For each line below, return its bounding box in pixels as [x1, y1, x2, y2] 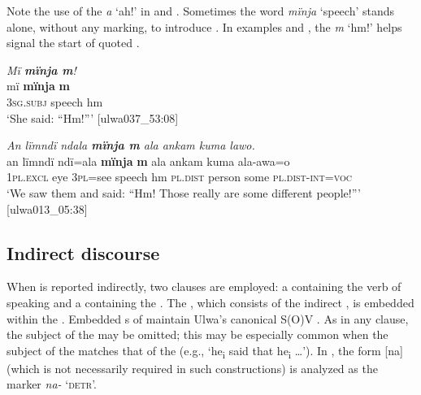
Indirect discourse [7, 240, 160, 265]
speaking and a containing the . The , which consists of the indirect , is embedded [7, 293, 414, 310]
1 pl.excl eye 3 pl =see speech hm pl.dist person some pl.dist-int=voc [7, 168, 352, 185]
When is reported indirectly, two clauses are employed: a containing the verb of [7, 278, 401, 295]
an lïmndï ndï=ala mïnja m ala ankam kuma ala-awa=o [7, 152, 290, 169]
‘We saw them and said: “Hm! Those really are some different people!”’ [7, 184, 361, 201]
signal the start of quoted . [7, 34, 140, 51]
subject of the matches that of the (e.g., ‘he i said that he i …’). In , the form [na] [7, 341, 403, 361]
